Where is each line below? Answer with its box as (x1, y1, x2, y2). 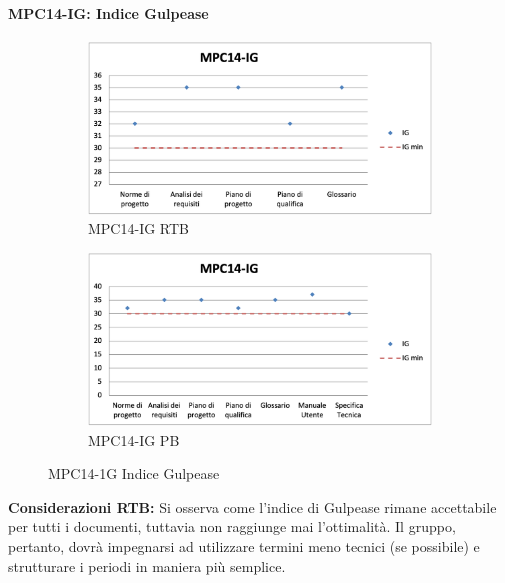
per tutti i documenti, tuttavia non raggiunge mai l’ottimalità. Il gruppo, (8, 516, 456, 537)
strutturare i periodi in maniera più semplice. (8, 555, 286, 576)
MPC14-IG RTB (88, 218, 190, 239)
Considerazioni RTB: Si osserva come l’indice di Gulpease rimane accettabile (8, 496, 497, 517)
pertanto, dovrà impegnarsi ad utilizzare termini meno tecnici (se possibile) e (8, 535, 480, 556)
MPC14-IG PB (88, 429, 180, 450)
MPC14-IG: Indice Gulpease (8, 2, 209, 23)
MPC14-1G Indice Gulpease (48, 463, 220, 484)
